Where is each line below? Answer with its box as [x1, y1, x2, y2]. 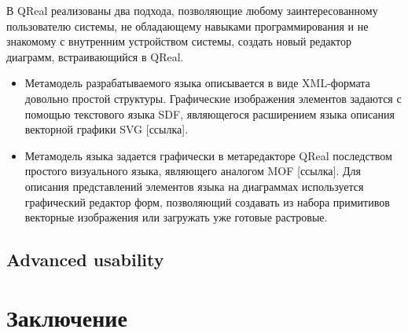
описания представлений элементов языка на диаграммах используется [24, 177, 364, 194]
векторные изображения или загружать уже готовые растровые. [24, 209, 328, 225]
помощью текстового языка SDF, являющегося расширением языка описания [24, 105, 395, 122]
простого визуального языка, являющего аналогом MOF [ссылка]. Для [24, 163, 361, 179]
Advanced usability [6, 247, 164, 272]
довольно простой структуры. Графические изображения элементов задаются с [24, 90, 402, 106]
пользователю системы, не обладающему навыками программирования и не [6, 17, 369, 34]
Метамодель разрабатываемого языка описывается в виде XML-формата [24, 75, 370, 91]
